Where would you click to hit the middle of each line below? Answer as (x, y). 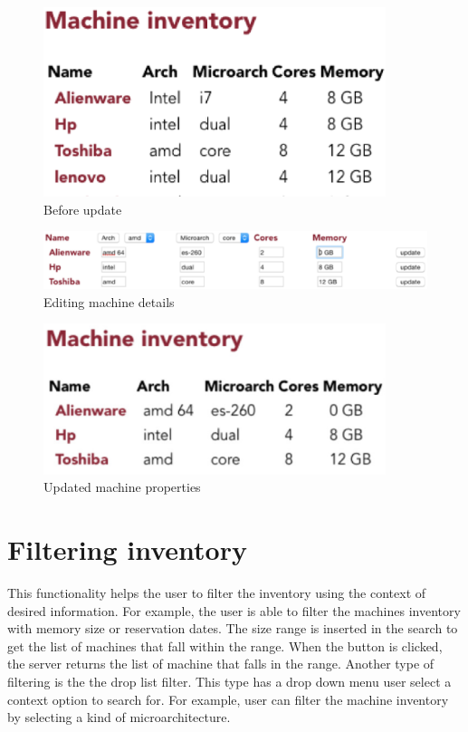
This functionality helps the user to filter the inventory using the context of (217, 592)
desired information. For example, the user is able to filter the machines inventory (234, 610)
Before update (83, 209)
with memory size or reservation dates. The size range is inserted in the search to (233, 628)
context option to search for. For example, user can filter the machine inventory (228, 699)
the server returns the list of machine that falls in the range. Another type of (221, 664)
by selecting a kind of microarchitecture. (119, 717)
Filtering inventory (127, 549)
